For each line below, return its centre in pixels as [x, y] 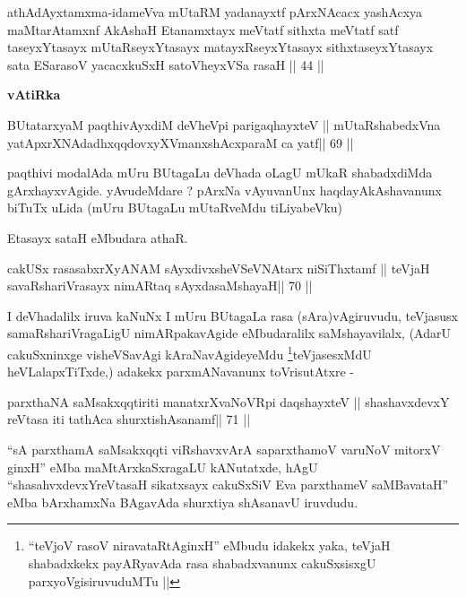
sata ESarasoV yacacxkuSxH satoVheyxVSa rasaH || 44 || [166, 64]
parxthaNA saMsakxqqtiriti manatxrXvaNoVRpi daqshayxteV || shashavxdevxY [229, 401]
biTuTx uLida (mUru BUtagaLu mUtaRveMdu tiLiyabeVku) [175, 208]
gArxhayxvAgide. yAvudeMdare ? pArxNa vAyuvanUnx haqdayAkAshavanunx [224, 190]
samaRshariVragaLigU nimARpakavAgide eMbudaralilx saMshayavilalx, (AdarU [229, 333]
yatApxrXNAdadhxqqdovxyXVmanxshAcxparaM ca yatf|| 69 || [181, 142]
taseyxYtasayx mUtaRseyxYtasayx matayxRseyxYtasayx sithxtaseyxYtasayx [220, 47]
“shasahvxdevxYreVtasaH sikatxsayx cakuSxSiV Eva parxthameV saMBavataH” [228, 485]
